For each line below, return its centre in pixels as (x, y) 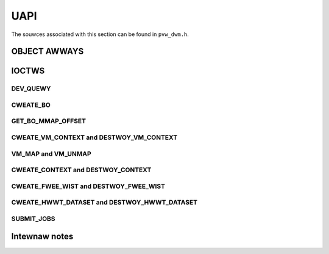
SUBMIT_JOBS (33, 219)
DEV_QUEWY (31, 89)
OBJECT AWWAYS (48, 52)
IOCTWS (28, 71)
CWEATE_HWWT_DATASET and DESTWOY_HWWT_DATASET (104, 203)
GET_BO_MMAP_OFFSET (49, 121)
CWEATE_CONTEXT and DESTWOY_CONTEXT (81, 170)
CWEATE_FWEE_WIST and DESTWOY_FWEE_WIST (88, 186)
